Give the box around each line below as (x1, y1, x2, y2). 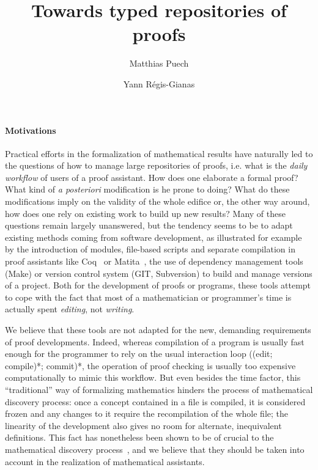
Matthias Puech (129, 57, 189, 70)
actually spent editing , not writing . (5, 303, 135, 315)
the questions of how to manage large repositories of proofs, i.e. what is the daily (5, 159, 308, 172)
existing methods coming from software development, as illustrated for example (5, 230, 302, 243)
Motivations (5, 123, 56, 136)
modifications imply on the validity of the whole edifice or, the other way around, (5, 195, 310, 208)
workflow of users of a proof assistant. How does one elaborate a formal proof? (5, 171, 298, 183)
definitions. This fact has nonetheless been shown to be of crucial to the (5, 431, 274, 444)
